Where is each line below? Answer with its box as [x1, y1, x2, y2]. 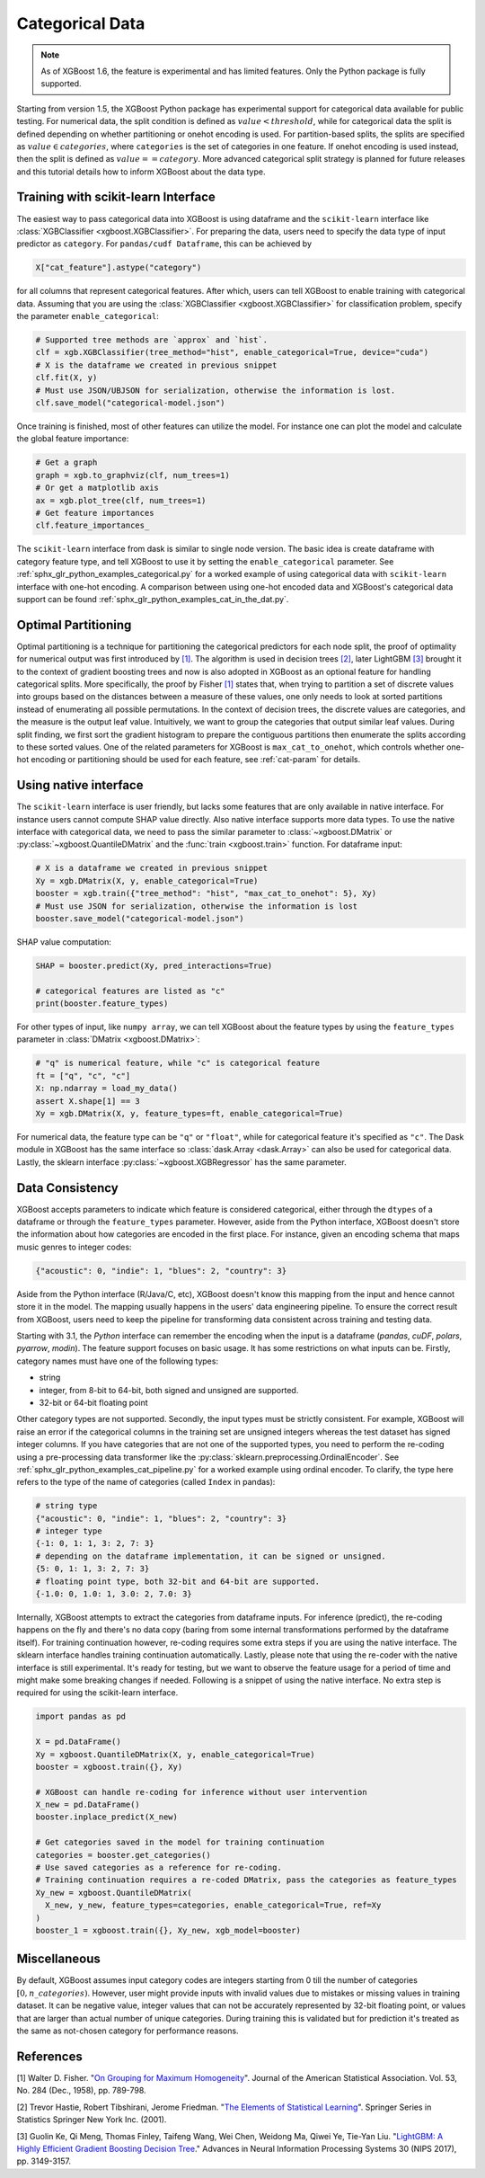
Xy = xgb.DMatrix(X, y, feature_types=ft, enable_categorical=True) [35, 1108, 344, 1119]
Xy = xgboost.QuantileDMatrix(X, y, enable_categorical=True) [35, 1749, 315, 1759]
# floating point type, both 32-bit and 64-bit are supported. [35, 1576, 321, 1587]
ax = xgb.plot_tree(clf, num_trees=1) [35, 495, 207, 505]
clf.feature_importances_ [35, 520, 150, 530]
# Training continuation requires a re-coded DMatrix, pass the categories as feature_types [35, 1875, 457, 1885]
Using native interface [16, 778, 144, 793]
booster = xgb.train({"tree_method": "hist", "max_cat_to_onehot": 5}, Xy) [35, 888, 377, 899]
